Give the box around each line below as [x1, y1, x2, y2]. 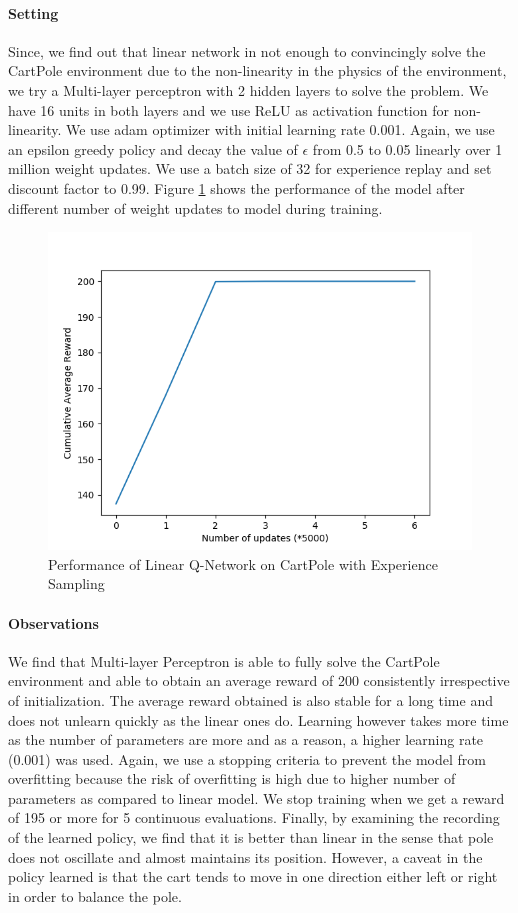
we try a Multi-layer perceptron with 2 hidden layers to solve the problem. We [8, 79, 489, 100]
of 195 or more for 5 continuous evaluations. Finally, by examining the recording [8, 807, 500, 828]
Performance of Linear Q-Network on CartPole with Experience [48, 553, 438, 574]
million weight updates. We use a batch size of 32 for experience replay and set [8, 158, 492, 179]
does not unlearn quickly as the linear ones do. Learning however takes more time [8, 709, 509, 730]
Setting [8, 2, 59, 23]
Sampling [48, 573, 105, 594]
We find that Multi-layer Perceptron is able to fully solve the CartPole [8, 650, 440, 671]
